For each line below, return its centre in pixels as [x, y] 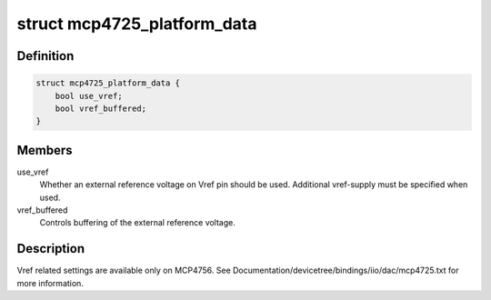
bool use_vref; [89, 96]
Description [51, 249]
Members [45, 150]
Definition [45, 56]
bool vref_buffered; [101, 108]
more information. [50, 283]
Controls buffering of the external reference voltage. [138, 223]
